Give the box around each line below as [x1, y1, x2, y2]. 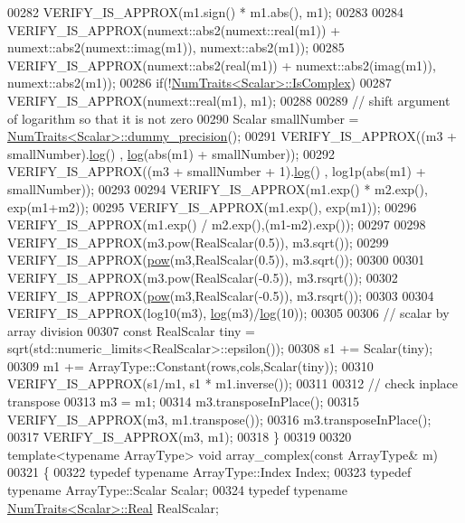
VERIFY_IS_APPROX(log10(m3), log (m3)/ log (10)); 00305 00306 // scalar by [7, 304, 450, 322]
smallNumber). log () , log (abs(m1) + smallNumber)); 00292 [7, 144, 336, 163]
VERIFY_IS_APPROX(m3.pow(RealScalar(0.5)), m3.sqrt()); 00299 [7, 232, 389, 251]
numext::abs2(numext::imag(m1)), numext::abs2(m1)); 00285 [7, 38, 345, 57]
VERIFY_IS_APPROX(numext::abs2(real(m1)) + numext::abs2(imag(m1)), [7, 55, 436, 74]
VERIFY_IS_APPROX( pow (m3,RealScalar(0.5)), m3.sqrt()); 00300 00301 [7, 250, 425, 269]
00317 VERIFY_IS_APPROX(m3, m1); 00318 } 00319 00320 [7, 427, 352, 446]
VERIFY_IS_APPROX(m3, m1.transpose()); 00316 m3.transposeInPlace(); [7, 409, 432, 428]
